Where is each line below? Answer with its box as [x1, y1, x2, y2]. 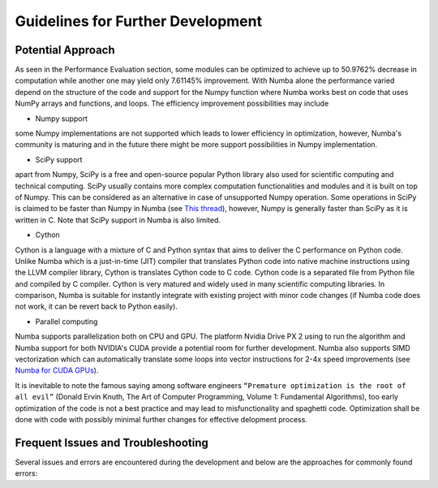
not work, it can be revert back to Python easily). [15, 301, 178, 312]
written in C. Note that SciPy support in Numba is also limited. [15, 215, 221, 225]
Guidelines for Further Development [15, 12, 263, 30]
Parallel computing [35, 317, 98, 326]
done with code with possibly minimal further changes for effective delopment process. [15, 415, 308, 424]
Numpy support [35, 114, 88, 123]
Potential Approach [15, 43, 115, 57]
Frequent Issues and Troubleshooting [15, 435, 208, 450]
